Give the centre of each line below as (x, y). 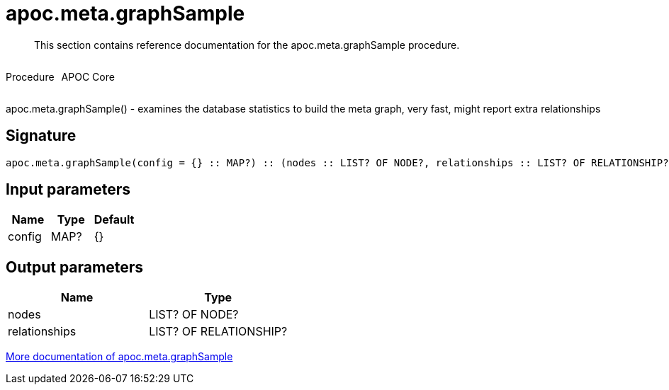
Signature (41, 136)
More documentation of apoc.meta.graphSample (119, 357)
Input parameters (68, 190)
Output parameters (74, 267)
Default (114, 220)
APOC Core (88, 76)
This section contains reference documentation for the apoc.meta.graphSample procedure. (247, 45)
